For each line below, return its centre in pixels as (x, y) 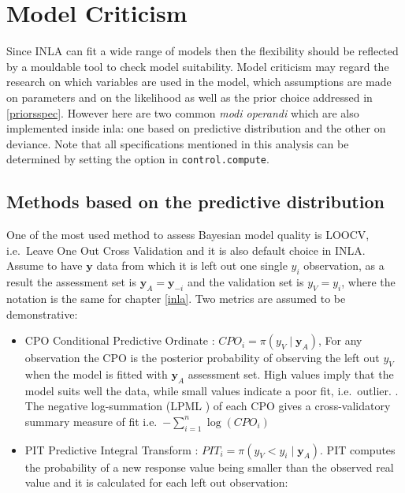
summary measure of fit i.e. (91, 421)
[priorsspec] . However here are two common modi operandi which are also (183, 112)
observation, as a (344, 265)
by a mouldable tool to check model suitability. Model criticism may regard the (198, 66)
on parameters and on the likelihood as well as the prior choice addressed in (189, 97)
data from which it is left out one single (192, 265)
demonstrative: (42, 314)
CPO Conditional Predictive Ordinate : (120, 340)
